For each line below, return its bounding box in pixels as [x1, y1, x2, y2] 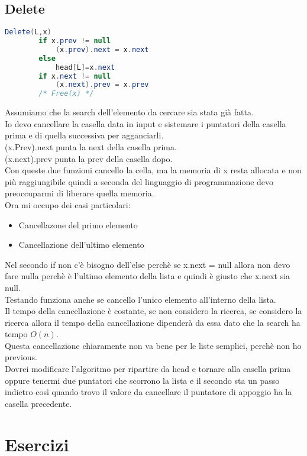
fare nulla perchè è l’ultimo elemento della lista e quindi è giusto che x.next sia [5, 270, 290, 282]
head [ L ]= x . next [55, 63, 115, 72]
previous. [5, 351, 37, 363]
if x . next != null [38, 72, 111, 80]
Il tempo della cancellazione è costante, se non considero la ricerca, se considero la [5, 305, 302, 317]
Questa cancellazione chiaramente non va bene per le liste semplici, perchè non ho [5, 339, 302, 351]
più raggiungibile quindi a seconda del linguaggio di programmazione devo [5, 175, 274, 187]
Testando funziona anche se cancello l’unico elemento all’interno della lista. [5, 293, 276, 305]
